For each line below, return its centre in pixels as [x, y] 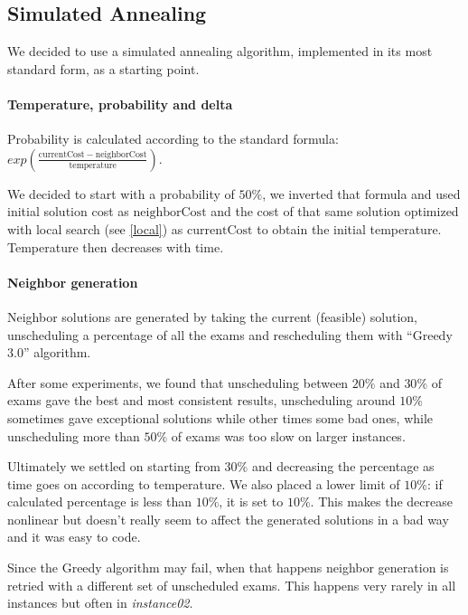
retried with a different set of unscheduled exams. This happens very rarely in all [232, 585]
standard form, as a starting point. [103, 68]
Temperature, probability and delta [120, 104]
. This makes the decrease [381, 501]
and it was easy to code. [74, 537]
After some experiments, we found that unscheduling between [178, 382]
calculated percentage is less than [100, 501]
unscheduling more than [74, 435]
